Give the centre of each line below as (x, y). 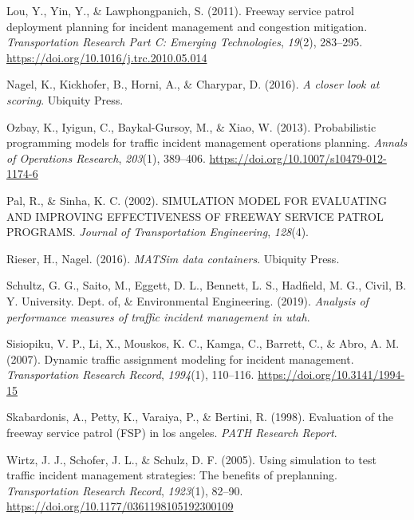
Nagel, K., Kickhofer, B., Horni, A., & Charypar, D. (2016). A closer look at (193, 84)
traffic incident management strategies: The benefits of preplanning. (172, 475)
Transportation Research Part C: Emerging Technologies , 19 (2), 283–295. (185, 42)
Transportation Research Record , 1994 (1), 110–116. (130, 374)
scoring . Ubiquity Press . (65, 99)
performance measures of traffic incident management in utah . (158, 316)
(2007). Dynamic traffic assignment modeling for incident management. (180, 358)
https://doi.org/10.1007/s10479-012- (298, 158)
